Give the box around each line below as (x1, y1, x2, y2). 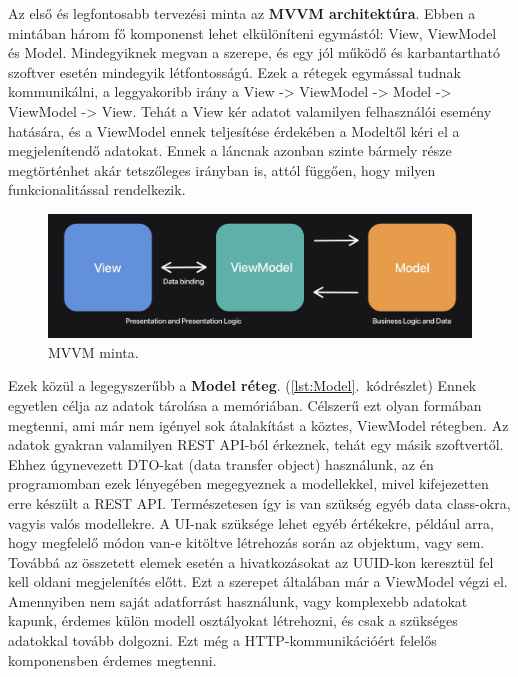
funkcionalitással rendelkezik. (8, 179, 186, 200)
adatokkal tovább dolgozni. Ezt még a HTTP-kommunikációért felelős (8, 630, 437, 651)
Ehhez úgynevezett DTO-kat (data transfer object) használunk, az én (8, 453, 434, 474)
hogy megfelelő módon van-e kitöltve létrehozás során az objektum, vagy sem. (8, 532, 485, 553)
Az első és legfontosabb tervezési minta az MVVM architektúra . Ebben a (8, 3, 476, 23)
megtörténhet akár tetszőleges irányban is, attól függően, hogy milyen (8, 159, 436, 180)
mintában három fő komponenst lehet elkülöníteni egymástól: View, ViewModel (8, 22, 497, 43)
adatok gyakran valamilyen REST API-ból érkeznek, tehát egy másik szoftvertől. (8, 434, 504, 455)
